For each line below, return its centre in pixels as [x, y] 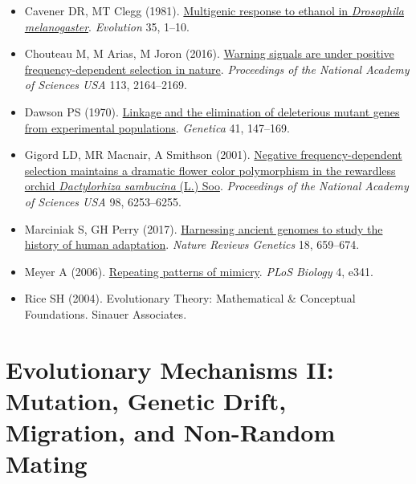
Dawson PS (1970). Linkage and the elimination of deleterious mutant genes [212, 111]
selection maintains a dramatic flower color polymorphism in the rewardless [210, 170]
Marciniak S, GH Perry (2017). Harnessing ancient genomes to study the [204, 228]
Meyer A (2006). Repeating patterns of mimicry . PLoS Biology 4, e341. [199, 271]
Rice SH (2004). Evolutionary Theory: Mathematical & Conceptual [190, 298]
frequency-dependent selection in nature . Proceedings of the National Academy [217, 69]
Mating [47, 464]
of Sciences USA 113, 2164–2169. [106, 85]
